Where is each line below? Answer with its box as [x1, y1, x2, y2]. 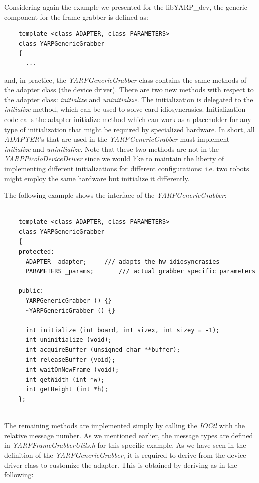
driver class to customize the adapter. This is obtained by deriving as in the [4, 459, 237, 470]
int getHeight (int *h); [25, 386, 108, 393]
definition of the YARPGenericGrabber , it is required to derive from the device [4, 449, 246, 460]
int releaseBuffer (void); [25, 356, 115, 364]
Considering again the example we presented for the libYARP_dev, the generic [4, 2, 247, 12]
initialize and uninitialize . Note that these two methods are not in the [4, 143, 219, 154]
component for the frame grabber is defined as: [4, 11, 148, 22]
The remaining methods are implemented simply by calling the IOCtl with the [4, 420, 245, 431]
